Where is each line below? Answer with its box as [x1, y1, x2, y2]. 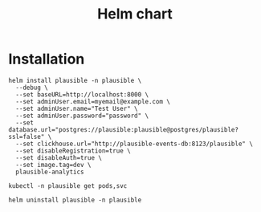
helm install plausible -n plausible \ [8, 76, 142, 84]
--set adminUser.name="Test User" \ [15, 104, 138, 112]
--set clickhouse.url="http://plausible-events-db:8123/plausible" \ [15, 140, 253, 148]
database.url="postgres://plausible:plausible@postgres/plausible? [8, 125, 239, 133]
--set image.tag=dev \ [15, 161, 92, 169]
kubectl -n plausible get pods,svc [8, 181, 128, 190]
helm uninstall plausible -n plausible [8, 196, 142, 204]
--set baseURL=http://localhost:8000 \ [15, 90, 149, 99]
